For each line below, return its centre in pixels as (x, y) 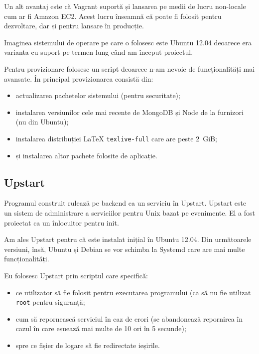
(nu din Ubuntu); (42, 122)
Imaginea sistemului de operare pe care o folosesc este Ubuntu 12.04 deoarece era (128, 42)
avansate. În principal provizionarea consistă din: (79, 78)
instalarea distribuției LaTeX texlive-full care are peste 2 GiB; (116, 138)
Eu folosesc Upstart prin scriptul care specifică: (76, 275)
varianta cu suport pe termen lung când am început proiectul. (99, 52)
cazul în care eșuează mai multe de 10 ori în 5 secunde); (101, 328)
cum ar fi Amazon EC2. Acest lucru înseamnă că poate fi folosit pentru (113, 16)
